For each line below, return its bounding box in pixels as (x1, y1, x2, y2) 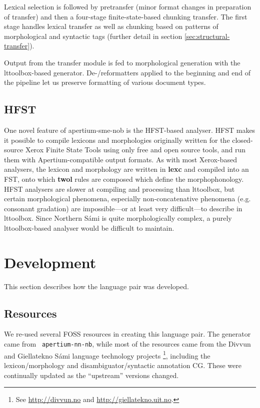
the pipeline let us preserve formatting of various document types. (4, 77, 206, 87)
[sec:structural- (184, 30, 230, 41)
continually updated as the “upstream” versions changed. (4, 370, 179, 380)
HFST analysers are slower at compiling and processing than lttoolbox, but (4, 183, 235, 194)
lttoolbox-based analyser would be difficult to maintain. (4, 222, 174, 233)
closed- (232, 134, 253, 145)
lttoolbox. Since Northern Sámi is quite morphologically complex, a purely (4, 213, 232, 223)
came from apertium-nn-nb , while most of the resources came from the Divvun (4, 339, 251, 349)
